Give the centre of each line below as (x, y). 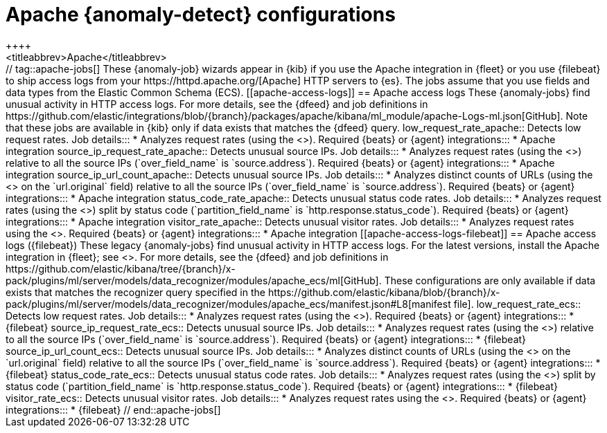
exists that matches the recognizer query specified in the (135, 292)
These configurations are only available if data (490, 280)
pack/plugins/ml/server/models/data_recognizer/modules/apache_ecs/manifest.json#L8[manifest (228, 304)
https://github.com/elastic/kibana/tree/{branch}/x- (121, 268)
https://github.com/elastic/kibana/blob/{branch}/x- (384, 292)
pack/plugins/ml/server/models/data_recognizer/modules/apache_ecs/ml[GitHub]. (194, 280)
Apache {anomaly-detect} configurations (201, 15)
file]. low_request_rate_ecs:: (517, 304)
